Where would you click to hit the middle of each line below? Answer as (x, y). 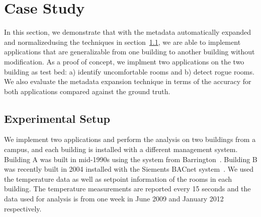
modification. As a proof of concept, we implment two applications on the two (124, 61)
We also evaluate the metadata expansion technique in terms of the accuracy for (128, 81)
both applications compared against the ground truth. (87, 91)
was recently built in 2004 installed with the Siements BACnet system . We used (129, 169)
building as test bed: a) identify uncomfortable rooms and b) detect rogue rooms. (129, 71)
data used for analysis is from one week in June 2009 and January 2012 (114, 199)
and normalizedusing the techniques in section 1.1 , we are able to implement (122, 42)
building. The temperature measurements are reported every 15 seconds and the (127, 189)
